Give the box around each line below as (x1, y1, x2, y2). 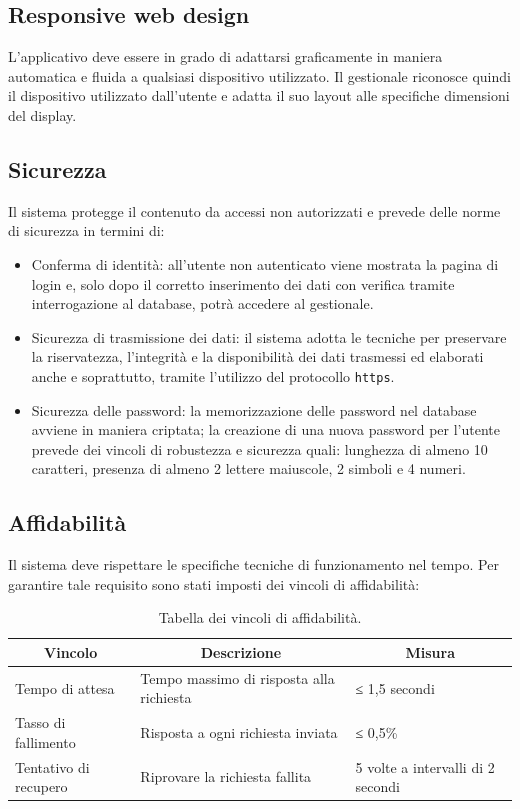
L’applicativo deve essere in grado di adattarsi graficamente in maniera (8, 46, 443, 67)
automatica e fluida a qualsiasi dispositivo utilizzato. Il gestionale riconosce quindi (8, 65, 511, 86)
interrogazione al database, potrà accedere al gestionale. (31, 293, 374, 314)
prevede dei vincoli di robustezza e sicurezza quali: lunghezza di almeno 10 (31, 438, 488, 459)
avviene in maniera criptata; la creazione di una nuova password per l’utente (31, 419, 500, 440)
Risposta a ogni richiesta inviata (140, 722, 338, 743)
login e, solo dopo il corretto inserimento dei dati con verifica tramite (31, 273, 455, 294)
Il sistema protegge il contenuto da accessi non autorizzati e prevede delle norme (8, 200, 501, 221)
